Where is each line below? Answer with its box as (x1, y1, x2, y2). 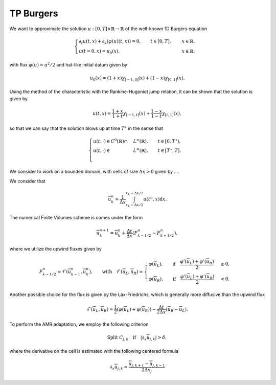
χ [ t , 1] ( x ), (162, 110, 181, 118)
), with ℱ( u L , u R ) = (88, 268, 143, 276)
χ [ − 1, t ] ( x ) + (123, 110, 150, 118)
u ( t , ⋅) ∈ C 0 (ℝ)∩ (93, 138, 128, 144)
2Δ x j (141, 367, 152, 374)
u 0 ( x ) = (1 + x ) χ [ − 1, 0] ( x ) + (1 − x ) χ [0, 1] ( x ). (89, 75, 185, 82)
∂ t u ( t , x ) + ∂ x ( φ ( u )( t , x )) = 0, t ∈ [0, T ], (78, 38, 171, 46)
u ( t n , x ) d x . (143, 195, 167, 202)
